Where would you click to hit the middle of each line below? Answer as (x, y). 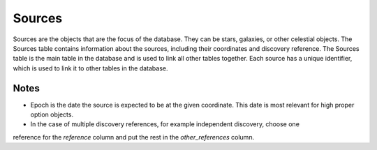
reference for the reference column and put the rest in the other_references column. (134, 137)
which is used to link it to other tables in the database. (90, 68)
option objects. (52, 114)
